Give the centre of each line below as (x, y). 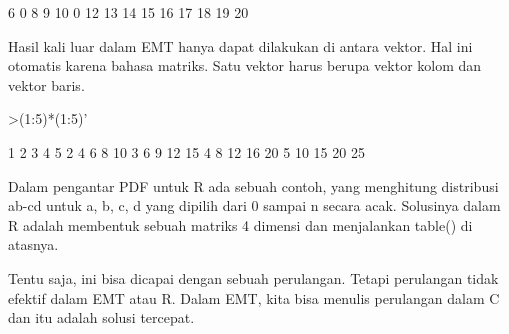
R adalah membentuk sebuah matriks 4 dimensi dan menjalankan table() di (240, 224)
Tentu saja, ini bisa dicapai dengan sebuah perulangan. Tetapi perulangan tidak (253, 277)
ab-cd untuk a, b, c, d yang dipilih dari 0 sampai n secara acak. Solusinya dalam (254, 205)
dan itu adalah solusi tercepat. (101, 317)
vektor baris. (46, 84)
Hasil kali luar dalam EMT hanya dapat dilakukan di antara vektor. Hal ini (240, 45)
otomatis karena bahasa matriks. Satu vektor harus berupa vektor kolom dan (245, 65)
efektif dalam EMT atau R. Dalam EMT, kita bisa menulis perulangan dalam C (254, 297)
